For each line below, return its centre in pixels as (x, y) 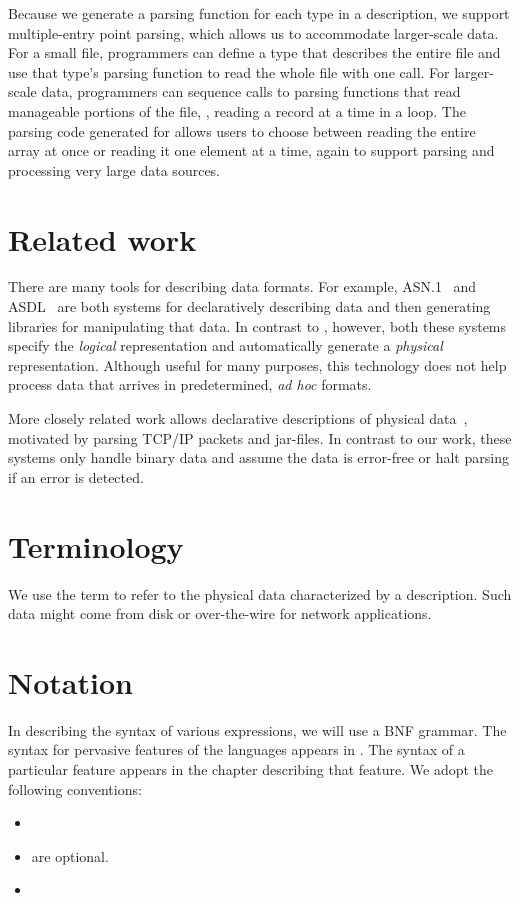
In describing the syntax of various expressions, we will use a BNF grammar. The (257, 729)
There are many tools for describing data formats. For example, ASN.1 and (242, 286)
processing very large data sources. (114, 169)
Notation (70, 681)
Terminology (96, 545)
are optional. (70, 855)
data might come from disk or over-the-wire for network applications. (220, 613)
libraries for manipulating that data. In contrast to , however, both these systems (257, 325)
